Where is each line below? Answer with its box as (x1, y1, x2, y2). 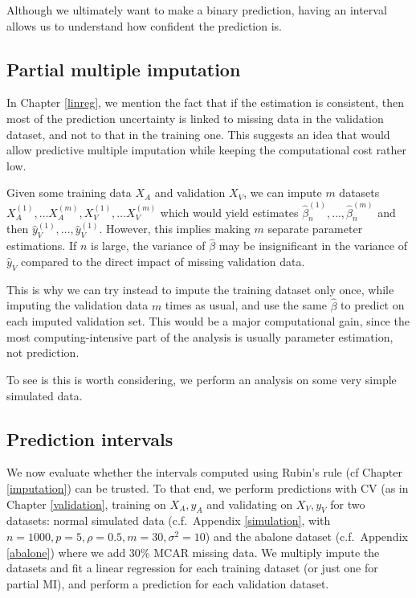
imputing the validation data (6, 297, 149, 313)
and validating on (206, 495, 293, 512)
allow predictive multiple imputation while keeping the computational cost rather (6, 141, 406, 158)
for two (330, 495, 365, 512)
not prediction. (6, 344, 80, 361)
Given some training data (6, 184, 132, 201)
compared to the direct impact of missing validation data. (21, 253, 305, 270)
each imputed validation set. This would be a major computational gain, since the (6, 313, 410, 330)
